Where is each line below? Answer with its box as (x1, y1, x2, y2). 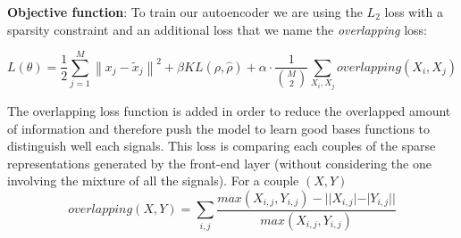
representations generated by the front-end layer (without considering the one (7, 153, 432, 172)
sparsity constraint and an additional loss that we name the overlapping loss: (7, 20, 427, 38)
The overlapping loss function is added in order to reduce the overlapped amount (7, 101, 451, 119)
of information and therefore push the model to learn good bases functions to (7, 119, 431, 137)
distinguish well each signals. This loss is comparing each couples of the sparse (7, 136, 436, 155)
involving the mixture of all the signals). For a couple (7, 171, 299, 190)
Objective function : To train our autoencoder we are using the (7, 3, 363, 21)
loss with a (384, 3, 443, 21)
